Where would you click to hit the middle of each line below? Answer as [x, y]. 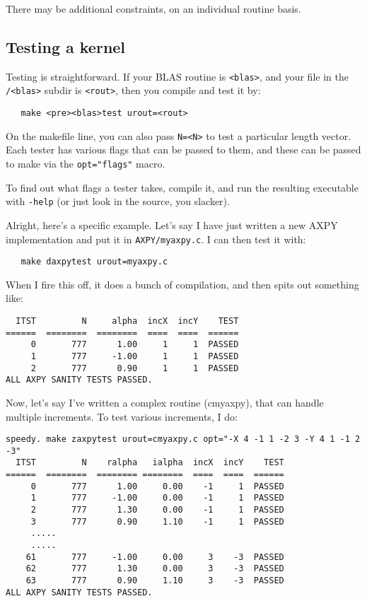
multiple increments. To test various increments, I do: [122, 416]
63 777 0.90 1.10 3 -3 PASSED [155, 581]
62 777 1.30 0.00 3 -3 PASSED [155, 569]
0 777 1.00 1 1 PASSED [135, 345]
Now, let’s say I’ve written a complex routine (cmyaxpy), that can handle [165, 402]
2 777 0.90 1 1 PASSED [135, 368]
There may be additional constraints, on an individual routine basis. [153, 8]
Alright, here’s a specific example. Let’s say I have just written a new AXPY [172, 224]
